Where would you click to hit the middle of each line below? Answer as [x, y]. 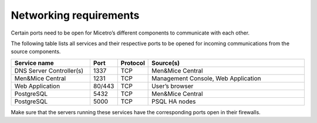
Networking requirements [75, 15]
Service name [34, 63]
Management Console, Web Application [206, 78]
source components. [36, 52]
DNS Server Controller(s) [49, 70]
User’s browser [173, 86]
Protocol [133, 63]
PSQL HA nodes [174, 101]
